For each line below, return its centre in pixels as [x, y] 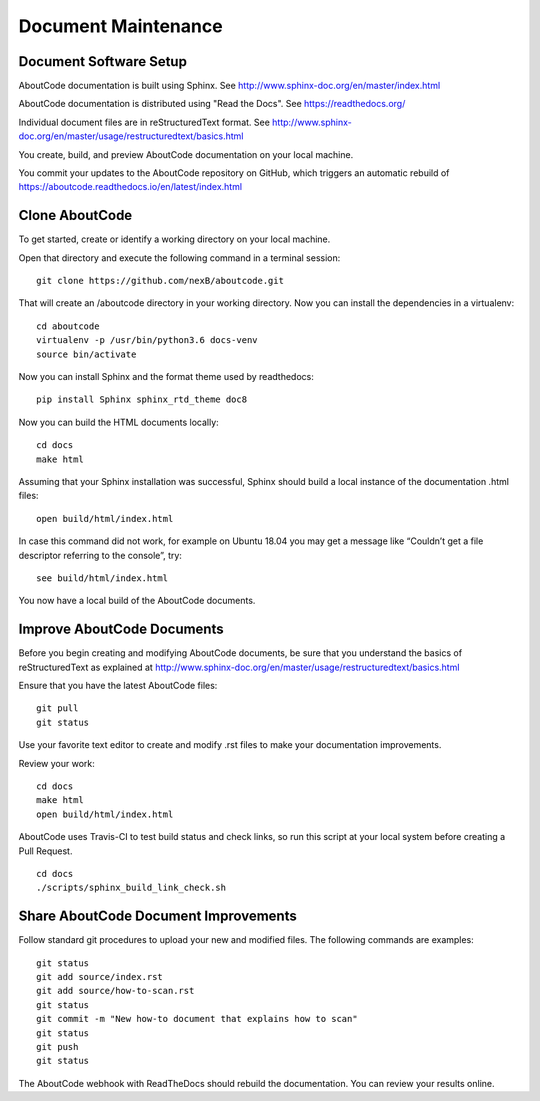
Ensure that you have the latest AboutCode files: [118, 686]
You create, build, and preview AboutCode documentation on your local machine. [186, 154]
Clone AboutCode [75, 215]
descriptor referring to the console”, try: [100, 555]
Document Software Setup [102, 61]
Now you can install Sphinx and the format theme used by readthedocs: [166, 377]
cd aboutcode [68, 326]
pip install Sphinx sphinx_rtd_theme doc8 [142, 399]
